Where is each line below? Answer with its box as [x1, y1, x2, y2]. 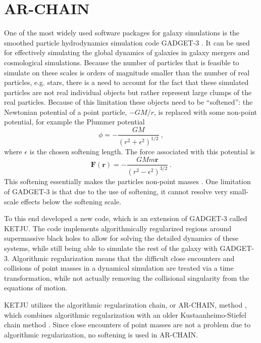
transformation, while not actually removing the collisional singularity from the [4, 272, 249, 283]
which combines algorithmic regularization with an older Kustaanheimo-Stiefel [4, 309, 246, 320]
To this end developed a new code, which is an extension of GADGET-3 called [4, 213, 247, 224]
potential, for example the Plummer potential [4, 116, 145, 127]
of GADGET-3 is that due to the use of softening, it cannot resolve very [4, 186, 228, 197]
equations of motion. [4, 282, 68, 293]
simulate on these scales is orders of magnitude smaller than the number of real [4, 67, 250, 77]
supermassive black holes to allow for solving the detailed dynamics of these [4, 233, 239, 243]
